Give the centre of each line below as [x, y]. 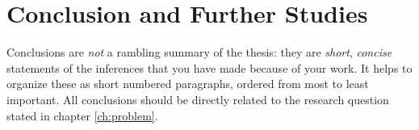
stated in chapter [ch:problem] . [82, 115]
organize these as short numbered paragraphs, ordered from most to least [188, 84]
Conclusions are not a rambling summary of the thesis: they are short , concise [199, 52]
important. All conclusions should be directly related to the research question [198, 99]
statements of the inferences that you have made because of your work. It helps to [209, 67]
